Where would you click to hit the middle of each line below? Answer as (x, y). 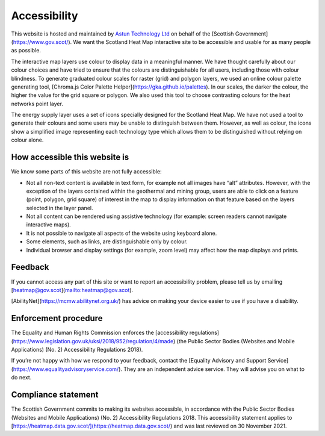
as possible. (26, 51)
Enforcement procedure (57, 318)
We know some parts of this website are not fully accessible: (86, 172)
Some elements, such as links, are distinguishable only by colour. (107, 241)
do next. (21, 378)
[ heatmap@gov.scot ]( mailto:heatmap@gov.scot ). (72, 290)
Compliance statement (55, 395)
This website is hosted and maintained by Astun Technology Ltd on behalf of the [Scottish (122, 34)
